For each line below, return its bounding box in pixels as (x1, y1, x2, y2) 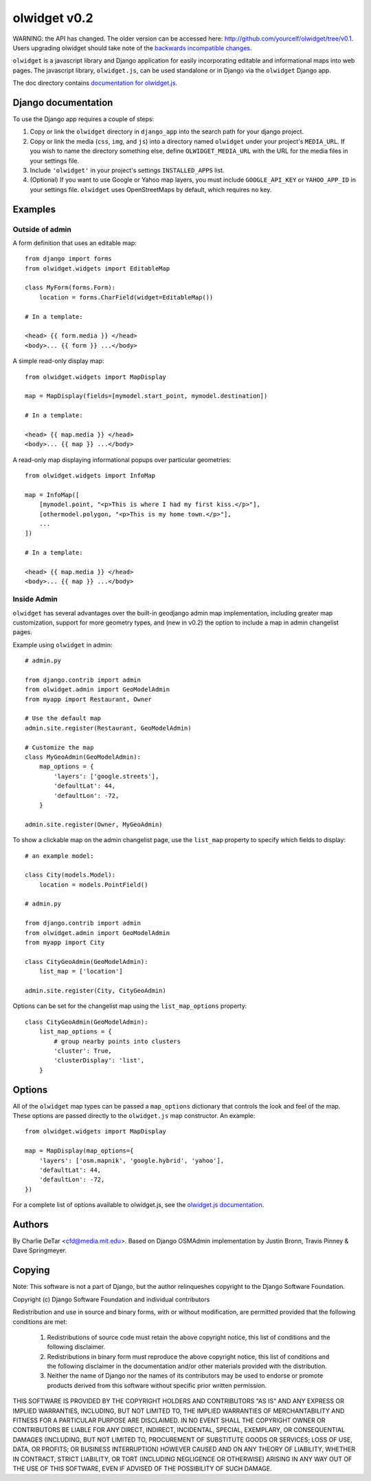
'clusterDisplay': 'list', (54, 1057, 145, 1064)
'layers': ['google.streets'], (54, 772, 159, 780)
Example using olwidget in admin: (12, 640, 113, 649)
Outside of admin (12, 224, 71, 234)
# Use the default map (25, 715, 102, 722)
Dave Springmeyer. (12, 1246, 67, 1254)
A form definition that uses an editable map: (12, 238, 137, 247)
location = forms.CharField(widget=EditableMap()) (38, 293, 214, 301)
